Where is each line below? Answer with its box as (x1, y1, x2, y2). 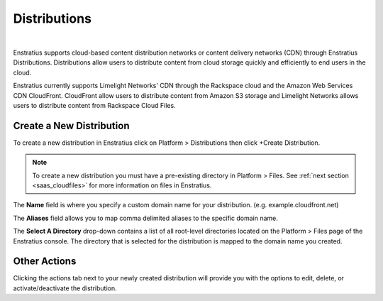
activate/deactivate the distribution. (13, 284, 117, 292)
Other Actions (13, 256, 77, 268)
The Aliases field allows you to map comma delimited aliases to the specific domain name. (13, 214, 278, 222)
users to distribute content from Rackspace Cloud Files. (13, 101, 177, 109)
